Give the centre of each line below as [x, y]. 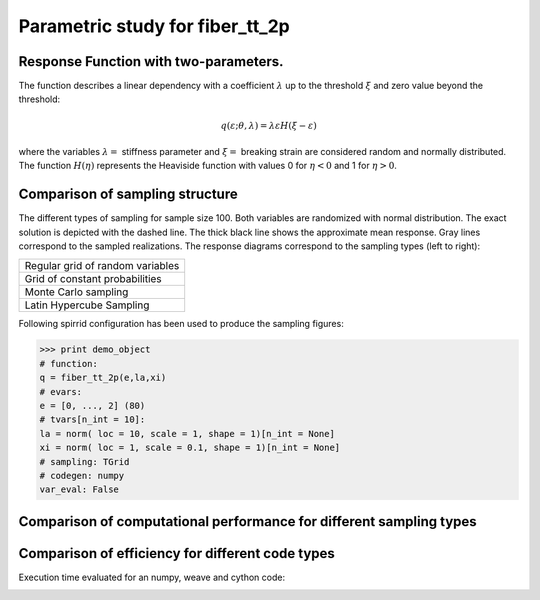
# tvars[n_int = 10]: [92, 419]
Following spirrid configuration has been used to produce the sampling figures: [181, 323]
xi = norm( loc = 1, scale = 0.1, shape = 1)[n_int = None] [190, 448]
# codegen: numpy [82, 475]
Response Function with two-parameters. [151, 61]
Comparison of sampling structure [128, 194]
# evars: [61, 391]
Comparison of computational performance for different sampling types [247, 521]
